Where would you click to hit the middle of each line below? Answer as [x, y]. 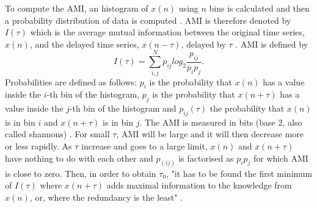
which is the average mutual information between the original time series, [167, 32]
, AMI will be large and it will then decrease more [210, 134]
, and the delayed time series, [84, 44]
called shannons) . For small [57, 134]
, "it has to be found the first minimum [239, 173]
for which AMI [281, 158]
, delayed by [203, 44]
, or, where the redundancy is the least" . [106, 197]
